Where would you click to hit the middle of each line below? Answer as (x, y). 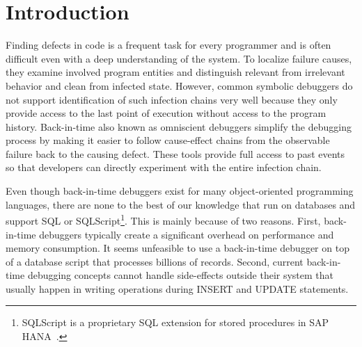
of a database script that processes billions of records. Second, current (155, 261)
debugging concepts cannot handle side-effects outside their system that (181, 275)
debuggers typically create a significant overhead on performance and (187, 234)
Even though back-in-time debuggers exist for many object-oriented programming (180, 191)
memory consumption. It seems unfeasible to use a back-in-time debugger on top (178, 248)
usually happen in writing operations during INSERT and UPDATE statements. (177, 288)
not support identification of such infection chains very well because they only (172, 99)
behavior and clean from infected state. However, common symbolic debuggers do (179, 85)
